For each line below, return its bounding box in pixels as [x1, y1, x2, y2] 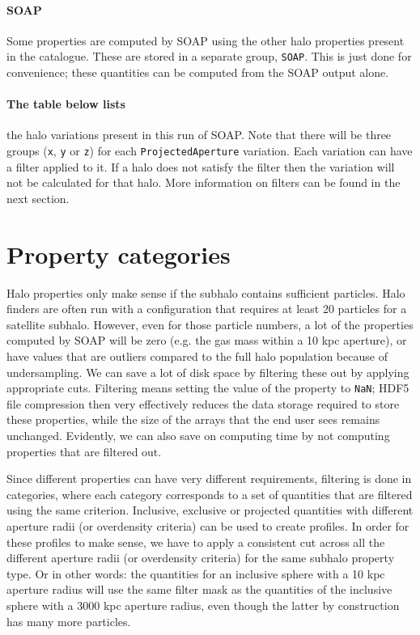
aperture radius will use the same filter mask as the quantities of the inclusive [6, 581, 392, 598]
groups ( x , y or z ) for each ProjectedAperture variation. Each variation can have [6, 142, 413, 159]
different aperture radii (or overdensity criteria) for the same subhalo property [6, 549, 395, 566]
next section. [6, 189, 70, 206]
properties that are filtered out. [6, 442, 162, 459]
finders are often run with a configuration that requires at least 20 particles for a [6, 300, 407, 317]
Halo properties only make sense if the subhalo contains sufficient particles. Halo [6, 284, 405, 301]
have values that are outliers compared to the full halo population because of [6, 347, 388, 364]
